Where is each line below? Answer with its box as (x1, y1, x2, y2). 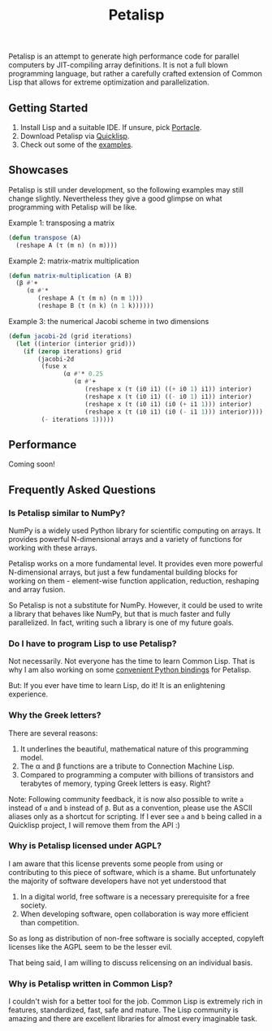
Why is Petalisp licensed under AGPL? (8, 840, 162, 851)
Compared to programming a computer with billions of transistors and (19, 769, 254, 779)
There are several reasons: (8, 728, 98, 738)
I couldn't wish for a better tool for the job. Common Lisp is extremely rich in (8, 997, 263, 1007)
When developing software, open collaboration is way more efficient (19, 908, 249, 919)
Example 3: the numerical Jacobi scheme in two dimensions (8, 316, 209, 326)
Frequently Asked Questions (8, 483, 157, 496)
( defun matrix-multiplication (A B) (8, 271, 132, 279)
